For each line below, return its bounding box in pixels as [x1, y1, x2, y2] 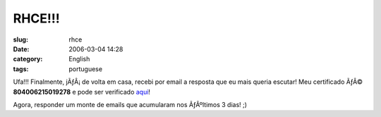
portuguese [68, 64, 102, 73]
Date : [13, 44, 30, 53]
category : [13, 55, 43, 63]
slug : [13, 35, 28, 44]
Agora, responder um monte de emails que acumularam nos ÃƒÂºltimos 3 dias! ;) [13, 100, 247, 109]
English [68, 55, 90, 63]
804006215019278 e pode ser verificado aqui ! [13, 87, 151, 96]
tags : [13, 64, 29, 73]
